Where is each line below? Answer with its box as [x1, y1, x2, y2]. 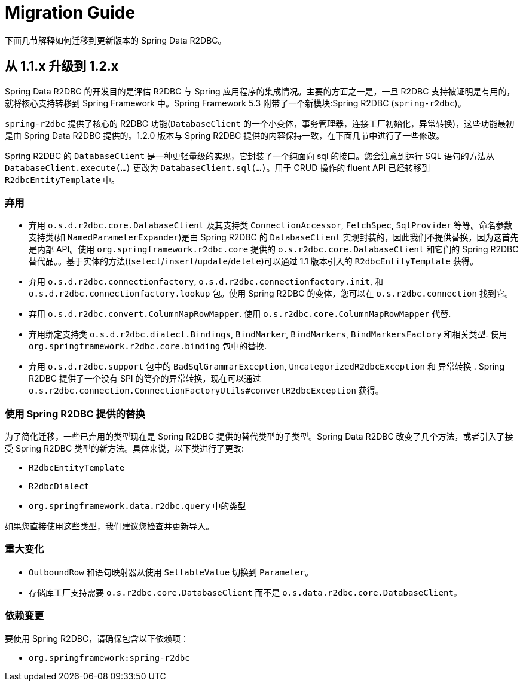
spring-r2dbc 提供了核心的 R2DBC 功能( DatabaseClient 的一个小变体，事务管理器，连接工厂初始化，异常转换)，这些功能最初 [5, 118, 515, 129]
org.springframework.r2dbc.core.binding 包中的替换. [29, 341, 267, 352]
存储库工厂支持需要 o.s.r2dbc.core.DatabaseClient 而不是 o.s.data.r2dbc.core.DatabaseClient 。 [29, 587, 462, 597]
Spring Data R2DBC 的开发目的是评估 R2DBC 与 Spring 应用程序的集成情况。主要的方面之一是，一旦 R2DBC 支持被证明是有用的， [5, 86, 515, 96]
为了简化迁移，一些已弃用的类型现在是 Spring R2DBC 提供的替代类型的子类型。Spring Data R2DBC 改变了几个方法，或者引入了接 [5, 431, 513, 442]
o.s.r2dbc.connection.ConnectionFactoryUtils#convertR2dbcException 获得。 [29, 385, 384, 396]
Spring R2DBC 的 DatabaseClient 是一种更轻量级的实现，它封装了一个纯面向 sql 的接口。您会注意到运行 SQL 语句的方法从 [5, 150, 494, 161]
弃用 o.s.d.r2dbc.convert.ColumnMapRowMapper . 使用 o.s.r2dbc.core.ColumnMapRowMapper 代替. [29, 309, 451, 319]
